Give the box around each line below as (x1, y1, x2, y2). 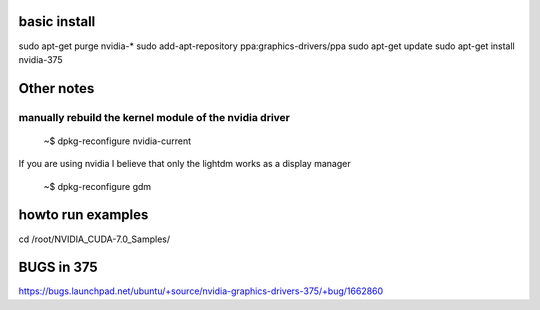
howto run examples (18, 206, 149, 224)
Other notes (18, 80, 95, 97)
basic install (18, 13, 96, 30)
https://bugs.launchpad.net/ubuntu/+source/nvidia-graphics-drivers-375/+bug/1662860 (18, 285, 384, 297)
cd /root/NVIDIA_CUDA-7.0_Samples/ (18, 233, 171, 245)
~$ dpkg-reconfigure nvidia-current (43, 135, 192, 147)
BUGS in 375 (18, 259, 99, 276)
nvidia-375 (18, 53, 64, 65)
